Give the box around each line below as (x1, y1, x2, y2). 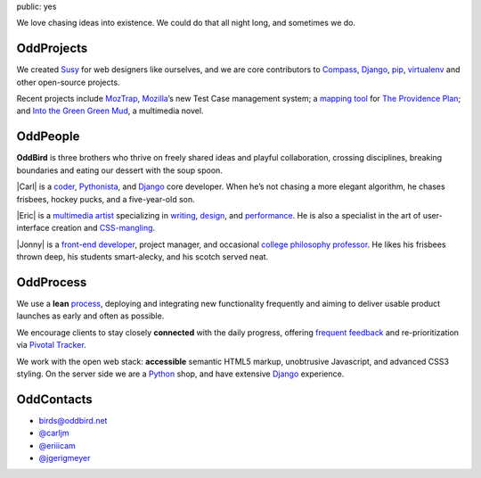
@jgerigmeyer (38, 453, 91, 464)
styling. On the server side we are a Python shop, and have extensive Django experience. (16, 368, 345, 379)
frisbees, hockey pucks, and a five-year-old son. (16, 194, 195, 204)
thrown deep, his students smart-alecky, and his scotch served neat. (16, 251, 269, 262)
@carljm (38, 428, 70, 439)
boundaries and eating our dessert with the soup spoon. (16, 165, 223, 176)
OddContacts (16, 391, 93, 407)
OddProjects (16, 41, 88, 56)
